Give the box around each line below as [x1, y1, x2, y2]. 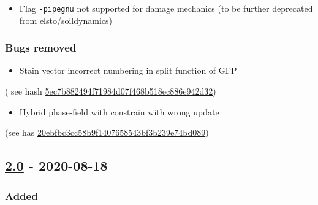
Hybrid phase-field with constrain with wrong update [19, 105, 219, 118]
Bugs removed [5, 40, 77, 55]
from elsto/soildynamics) [19, 14, 112, 26]
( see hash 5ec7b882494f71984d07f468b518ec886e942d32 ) [5, 85, 216, 98]
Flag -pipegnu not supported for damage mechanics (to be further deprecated [19, 2, 313, 14]
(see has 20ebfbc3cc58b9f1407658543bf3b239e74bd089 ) [5, 126, 209, 139]
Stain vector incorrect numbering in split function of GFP [19, 64, 237, 77]
